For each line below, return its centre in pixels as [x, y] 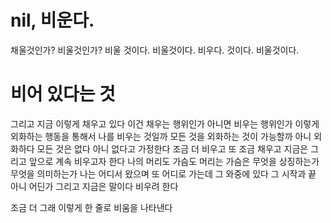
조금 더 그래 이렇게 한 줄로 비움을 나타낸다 [91, 207]
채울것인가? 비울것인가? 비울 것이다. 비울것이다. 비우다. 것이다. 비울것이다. [155, 50]
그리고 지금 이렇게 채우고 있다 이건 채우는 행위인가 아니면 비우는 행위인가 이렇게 [165, 123]
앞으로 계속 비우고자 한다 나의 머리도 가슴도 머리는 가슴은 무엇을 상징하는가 [174, 161]
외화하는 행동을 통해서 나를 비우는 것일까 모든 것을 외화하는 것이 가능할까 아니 [161, 136]
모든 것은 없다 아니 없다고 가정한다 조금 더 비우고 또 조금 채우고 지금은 [172, 148]
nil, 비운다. [52, 20]
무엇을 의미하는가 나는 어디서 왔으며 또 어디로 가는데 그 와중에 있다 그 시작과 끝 [163, 173]
